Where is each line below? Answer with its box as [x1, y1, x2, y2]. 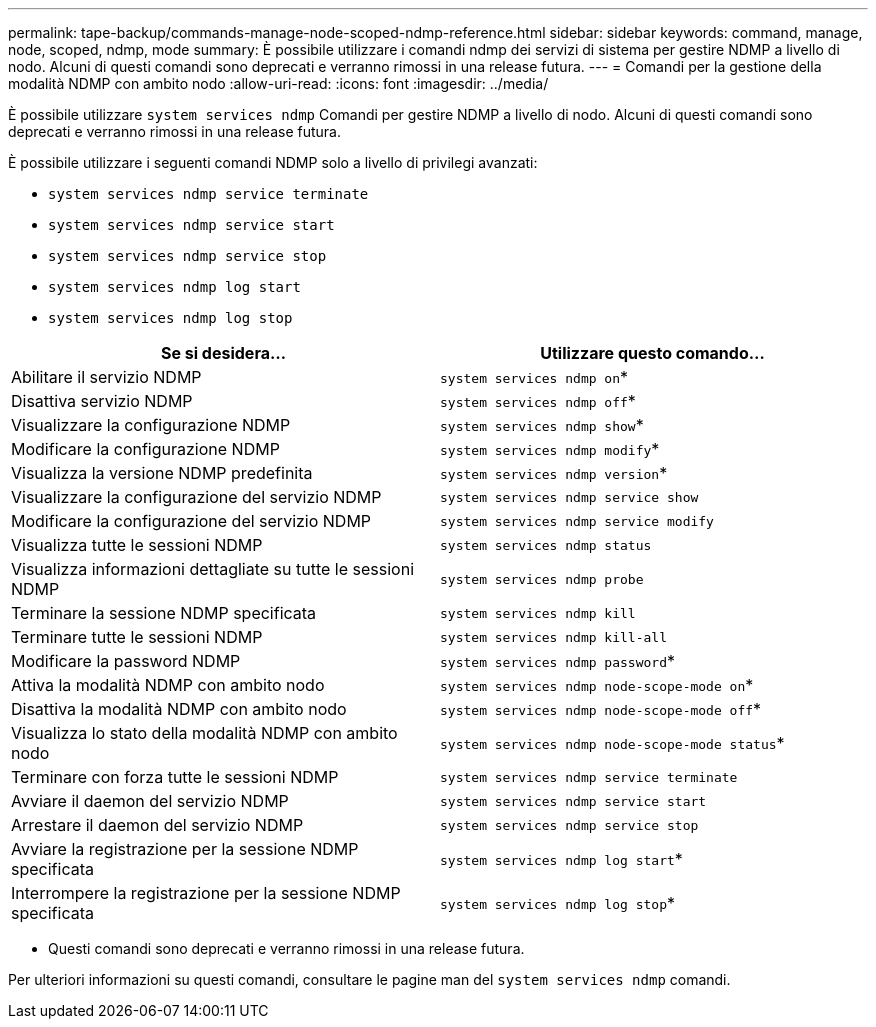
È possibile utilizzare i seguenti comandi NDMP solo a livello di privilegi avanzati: [8, 154, 538, 171]
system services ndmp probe [440, 571, 644, 587]
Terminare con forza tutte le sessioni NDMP [11, 767, 339, 787]
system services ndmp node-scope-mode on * [440, 675, 754, 695]
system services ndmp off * [440, 391, 636, 411]
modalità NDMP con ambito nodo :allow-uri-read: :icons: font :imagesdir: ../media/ [8, 75, 549, 92]
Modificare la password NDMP [11, 651, 241, 671]
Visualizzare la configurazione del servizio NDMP [11, 487, 382, 507]
